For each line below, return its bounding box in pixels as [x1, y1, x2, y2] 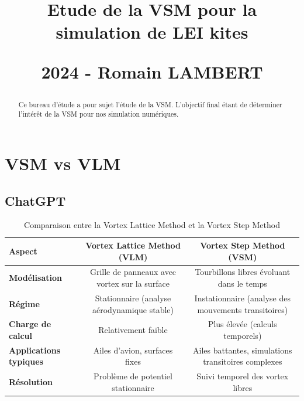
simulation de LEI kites [56, 20, 248, 44]
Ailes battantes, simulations [193, 344, 292, 356]
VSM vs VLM [5, 151, 121, 175]
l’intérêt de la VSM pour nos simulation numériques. [18, 109, 179, 119]
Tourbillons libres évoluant [195, 266, 291, 278]
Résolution [9, 376, 53, 388]
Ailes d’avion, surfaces [93, 344, 173, 356]
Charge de [9, 318, 51, 330]
